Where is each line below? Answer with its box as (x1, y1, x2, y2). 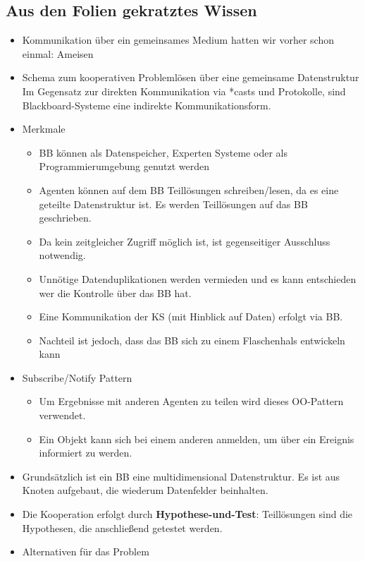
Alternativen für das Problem (22, 544, 149, 559)
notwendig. (39, 248, 86, 263)
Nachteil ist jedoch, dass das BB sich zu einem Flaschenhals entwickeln (39, 332, 345, 347)
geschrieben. (39, 210, 92, 225)
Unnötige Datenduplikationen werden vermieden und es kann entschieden (39, 271, 357, 286)
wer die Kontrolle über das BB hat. (39, 285, 192, 300)
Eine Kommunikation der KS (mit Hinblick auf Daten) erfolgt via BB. (39, 309, 343, 324)
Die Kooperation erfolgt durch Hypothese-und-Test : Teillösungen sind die (22, 507, 353, 521)
